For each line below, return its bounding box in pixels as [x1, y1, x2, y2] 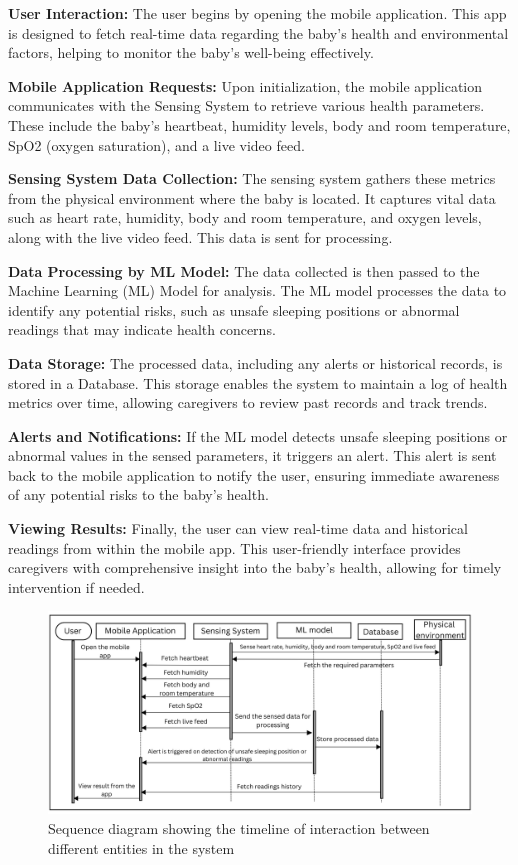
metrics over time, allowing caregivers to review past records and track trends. [8, 392, 488, 413]
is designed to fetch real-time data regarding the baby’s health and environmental [8, 22, 509, 43]
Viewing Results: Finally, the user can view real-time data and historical [8, 518, 468, 539]
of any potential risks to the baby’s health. [8, 484, 269, 505]
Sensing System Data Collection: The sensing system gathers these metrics [8, 168, 496, 189]
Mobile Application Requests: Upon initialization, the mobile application [8, 75, 483, 96]
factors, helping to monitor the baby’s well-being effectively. [8, 42, 374, 63]
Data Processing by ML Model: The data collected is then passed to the [8, 260, 480, 281]
